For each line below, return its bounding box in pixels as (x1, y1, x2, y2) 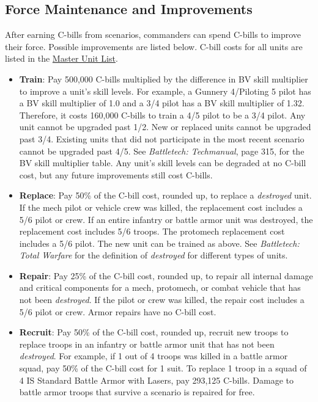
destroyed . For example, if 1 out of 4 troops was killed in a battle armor (19, 349, 288, 362)
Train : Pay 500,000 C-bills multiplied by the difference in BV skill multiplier (19, 72, 308, 85)
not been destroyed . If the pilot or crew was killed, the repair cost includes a (19, 293, 305, 306)
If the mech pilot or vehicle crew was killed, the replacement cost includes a (19, 200, 303, 213)
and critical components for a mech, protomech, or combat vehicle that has (19, 281, 301, 294)
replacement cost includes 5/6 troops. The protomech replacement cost (19, 225, 285, 238)
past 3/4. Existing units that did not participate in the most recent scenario (19, 132, 305, 145)
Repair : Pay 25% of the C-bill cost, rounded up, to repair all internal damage (19, 269, 313, 282)
